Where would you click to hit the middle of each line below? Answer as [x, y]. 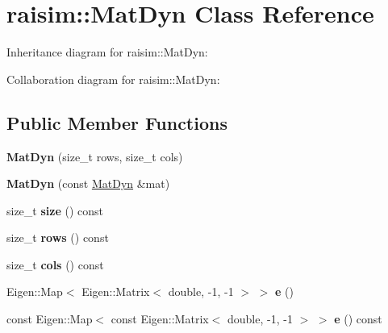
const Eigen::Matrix [160, 319]
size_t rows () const [58, 237]
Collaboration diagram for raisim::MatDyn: [113, 79]
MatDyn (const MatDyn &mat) [88, 183]
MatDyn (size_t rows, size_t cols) [95, 156]
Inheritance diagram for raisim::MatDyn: [107, 52]
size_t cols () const [55, 264]
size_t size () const [55, 210]
